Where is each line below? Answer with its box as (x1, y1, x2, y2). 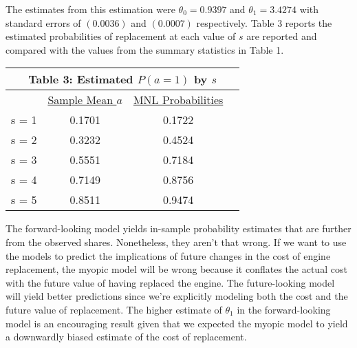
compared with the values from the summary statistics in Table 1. (6, 42, 284, 57)
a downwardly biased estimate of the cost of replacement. (6, 329, 247, 344)
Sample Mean (47, 92, 113, 108)
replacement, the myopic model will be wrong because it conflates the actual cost (6, 262, 347, 276)
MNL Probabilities (133, 92, 224, 108)
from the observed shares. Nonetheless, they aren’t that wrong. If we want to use (6, 234, 347, 249)
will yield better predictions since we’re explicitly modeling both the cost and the (6, 289, 348, 303)
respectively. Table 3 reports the (196, 15, 332, 30)
